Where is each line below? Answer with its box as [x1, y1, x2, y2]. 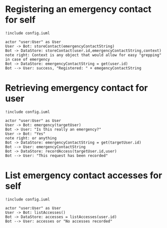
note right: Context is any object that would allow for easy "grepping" [5, 52, 162, 57]
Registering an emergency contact [5, 3, 152, 15]
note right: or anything [5, 135, 57, 140]
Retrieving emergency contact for [5, 82, 148, 93]
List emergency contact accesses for [5, 170, 163, 181]
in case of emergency [5, 56, 50, 62]
